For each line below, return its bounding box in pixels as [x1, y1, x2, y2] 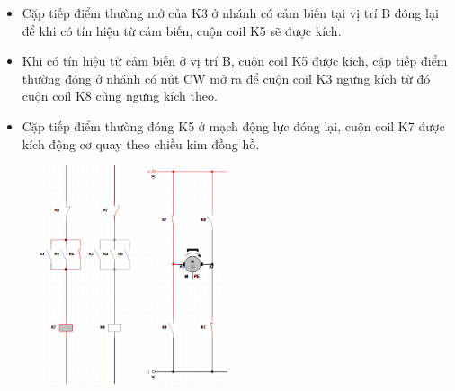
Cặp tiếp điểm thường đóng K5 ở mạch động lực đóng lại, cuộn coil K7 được [22, 116, 445, 135]
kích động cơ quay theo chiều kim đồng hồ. [22, 134, 260, 153]
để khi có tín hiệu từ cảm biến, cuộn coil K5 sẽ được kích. [22, 21, 342, 40]
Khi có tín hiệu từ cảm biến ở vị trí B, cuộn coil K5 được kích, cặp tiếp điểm [22, 51, 448, 70]
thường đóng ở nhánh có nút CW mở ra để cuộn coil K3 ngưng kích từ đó [22, 68, 431, 87]
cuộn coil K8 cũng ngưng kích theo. [22, 86, 218, 105]
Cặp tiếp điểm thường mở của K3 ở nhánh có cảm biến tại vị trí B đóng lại [22, 4, 439, 22]
